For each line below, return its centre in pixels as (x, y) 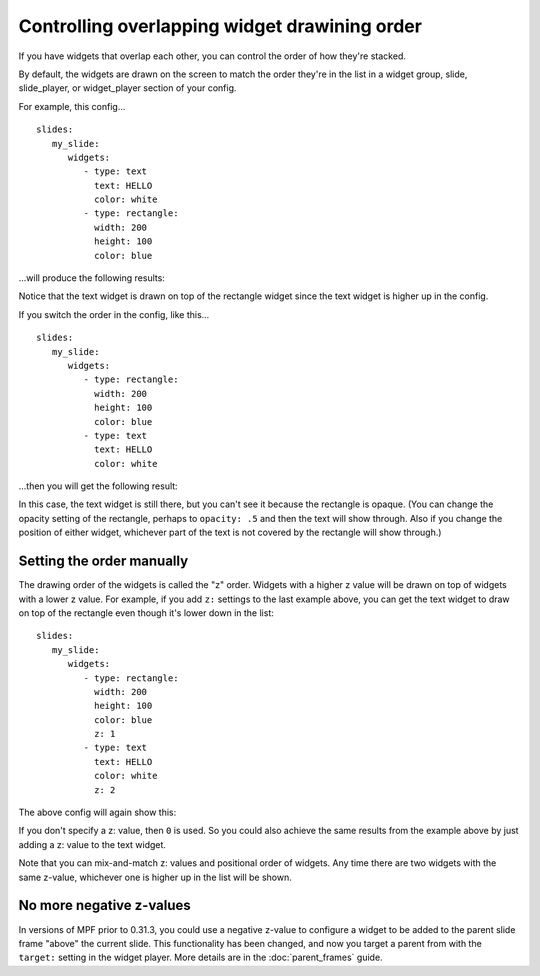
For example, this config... (72, 106)
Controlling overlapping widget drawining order (220, 26)
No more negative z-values (105, 905)
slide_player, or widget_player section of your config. (127, 88)
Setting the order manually (103, 561)
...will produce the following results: (91, 278)
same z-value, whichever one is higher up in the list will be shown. (155, 877)
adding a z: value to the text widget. (92, 844)
